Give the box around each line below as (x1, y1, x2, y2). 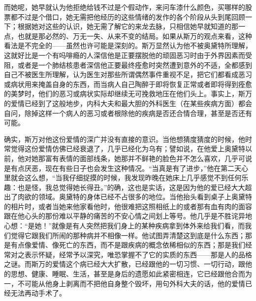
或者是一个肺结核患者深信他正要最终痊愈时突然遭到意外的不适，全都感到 (17, 59, 252, 70)
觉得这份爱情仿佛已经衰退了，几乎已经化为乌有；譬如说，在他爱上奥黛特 (10, 143, 245, 154)
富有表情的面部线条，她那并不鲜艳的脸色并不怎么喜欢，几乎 (45, 153, 238, 163)
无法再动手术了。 (10, 288, 66, 298)
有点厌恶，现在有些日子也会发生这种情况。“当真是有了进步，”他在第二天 (10, 163, 242, 173)
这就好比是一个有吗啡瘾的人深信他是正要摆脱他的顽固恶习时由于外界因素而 (4, 50, 245, 60)
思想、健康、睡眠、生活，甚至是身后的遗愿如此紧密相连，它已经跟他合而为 (10, 269, 252, 279)
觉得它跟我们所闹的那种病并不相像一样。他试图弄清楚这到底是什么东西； (10, 230, 245, 240)
